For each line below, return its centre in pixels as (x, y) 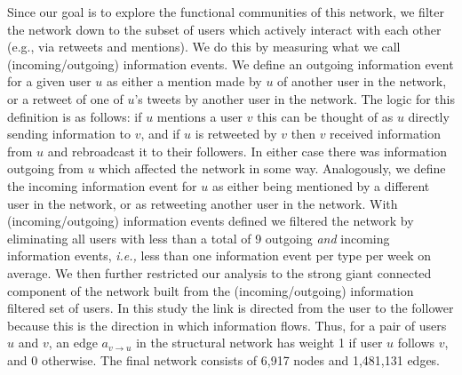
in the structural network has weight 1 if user (259, 343)
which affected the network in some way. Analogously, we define (272, 168)
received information (386, 134)
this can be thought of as (325, 116)
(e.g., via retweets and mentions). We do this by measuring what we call (204, 47)
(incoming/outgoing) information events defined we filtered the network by (211, 221)
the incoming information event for (102, 185)
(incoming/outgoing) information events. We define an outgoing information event (231, 64)
